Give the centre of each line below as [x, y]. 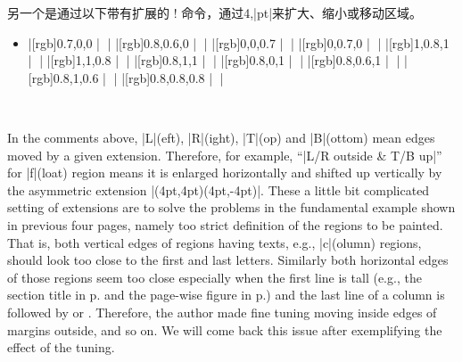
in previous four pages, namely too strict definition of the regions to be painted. [225, 224]
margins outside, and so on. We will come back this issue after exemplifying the [225, 329]
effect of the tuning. [61, 347]
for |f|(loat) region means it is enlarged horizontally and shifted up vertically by [225, 173]
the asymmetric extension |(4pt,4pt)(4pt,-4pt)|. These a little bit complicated [219, 189]
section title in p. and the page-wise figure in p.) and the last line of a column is [226, 295]
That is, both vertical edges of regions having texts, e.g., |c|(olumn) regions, [214, 242]
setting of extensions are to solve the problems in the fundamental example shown [231, 207]
